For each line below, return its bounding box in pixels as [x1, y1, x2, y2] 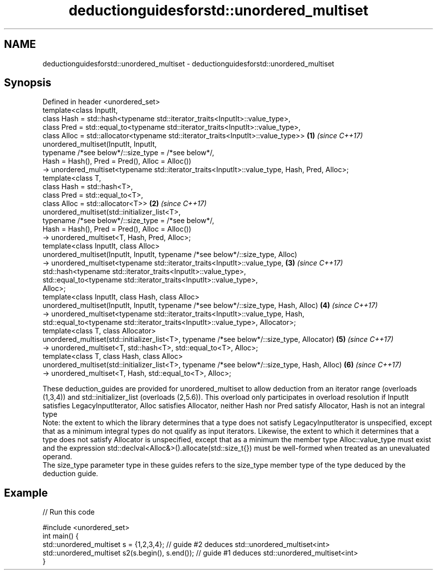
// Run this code [42, 508, 95, 517]
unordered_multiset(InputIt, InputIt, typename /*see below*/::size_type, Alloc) [42, 250, 297, 259]
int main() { [42, 532, 79, 541]
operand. [42, 452, 72, 461]
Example [4, 486, 48, 499]
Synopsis [4, 76, 51, 89]
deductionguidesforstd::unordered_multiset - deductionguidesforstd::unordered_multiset [42, 59, 334, 68]
